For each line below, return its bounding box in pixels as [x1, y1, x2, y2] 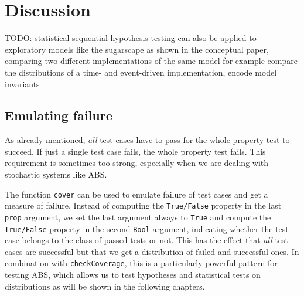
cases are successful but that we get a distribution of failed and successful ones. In [5, 245, 299, 257]
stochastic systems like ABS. [5, 168, 107, 181]
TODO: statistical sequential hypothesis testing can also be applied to [5, 32, 257, 44]
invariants [5, 77, 40, 90]
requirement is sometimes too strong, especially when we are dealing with [5, 156, 269, 169]
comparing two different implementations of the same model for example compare [5, 55, 298, 67]
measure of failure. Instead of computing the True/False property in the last [5, 199, 282, 212]
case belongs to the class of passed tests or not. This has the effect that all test [5, 234, 289, 246]
